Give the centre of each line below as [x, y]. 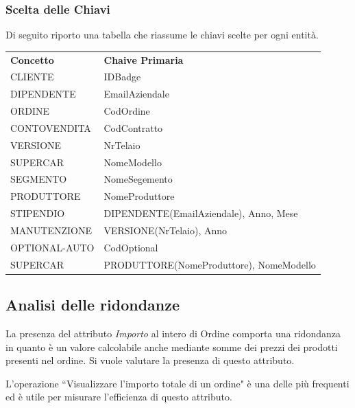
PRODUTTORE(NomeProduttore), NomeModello [210, 264]
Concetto [32, 59]
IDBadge [122, 77]
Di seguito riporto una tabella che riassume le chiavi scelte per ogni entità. [162, 35]
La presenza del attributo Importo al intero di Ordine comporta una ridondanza [173, 333]
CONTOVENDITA [51, 127]
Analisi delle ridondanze [93, 305]
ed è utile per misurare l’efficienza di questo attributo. [119, 397]
